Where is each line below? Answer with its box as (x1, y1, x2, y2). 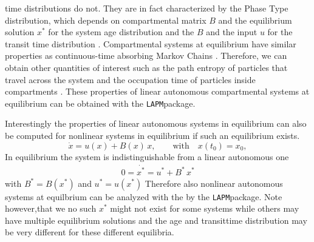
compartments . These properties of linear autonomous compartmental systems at (5, 85, 310, 98)
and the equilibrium (218, 13, 292, 26)
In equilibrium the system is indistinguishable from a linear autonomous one (5, 150, 289, 163)
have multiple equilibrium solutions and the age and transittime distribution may (5, 213, 307, 226)
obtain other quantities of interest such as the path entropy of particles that (5, 61, 288, 73)
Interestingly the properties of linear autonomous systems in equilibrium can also (5, 117, 307, 130)
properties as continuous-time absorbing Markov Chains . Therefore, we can (5, 49, 287, 62)
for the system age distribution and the (48, 25, 194, 38)
